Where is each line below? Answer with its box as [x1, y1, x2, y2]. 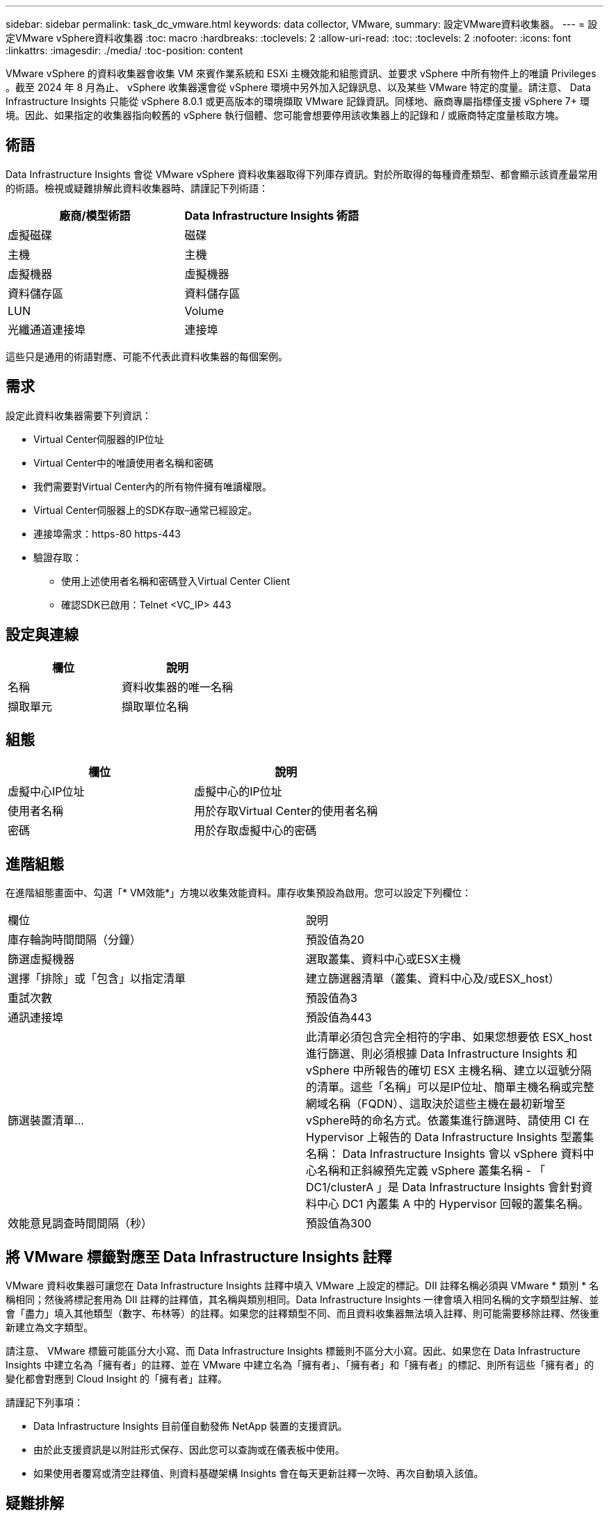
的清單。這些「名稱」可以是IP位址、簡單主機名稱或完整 [306, 1080, 594, 1095]
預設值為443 [306, 1010, 372, 1025]
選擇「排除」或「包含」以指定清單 [8, 971, 186, 986]
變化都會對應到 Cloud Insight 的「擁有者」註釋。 [6, 1373, 227, 1385]
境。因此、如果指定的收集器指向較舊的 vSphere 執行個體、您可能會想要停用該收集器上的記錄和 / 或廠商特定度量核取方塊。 [6, 109, 565, 121]
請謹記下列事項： [6, 1396, 83, 1409]
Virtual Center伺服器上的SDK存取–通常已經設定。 [33, 503, 258, 516]
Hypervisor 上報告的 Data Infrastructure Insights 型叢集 [306, 1130, 594, 1145]
